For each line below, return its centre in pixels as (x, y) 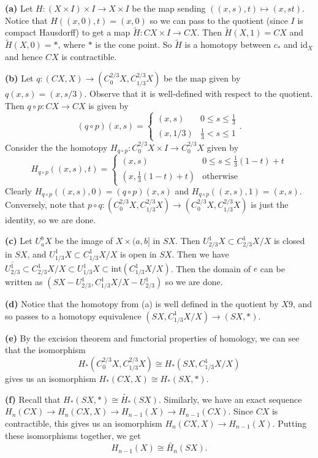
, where (71, 44)
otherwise (220, 176)
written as (24, 282)
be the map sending (169, 8)
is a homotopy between (228, 44)
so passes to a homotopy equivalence (73, 315)
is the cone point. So (134, 44)
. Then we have (200, 254)
